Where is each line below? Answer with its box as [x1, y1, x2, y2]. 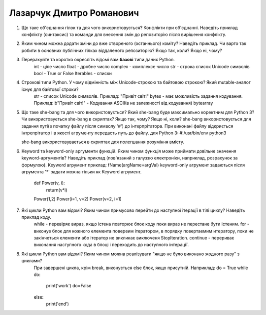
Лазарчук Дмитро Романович [9, 7, 139, 18]
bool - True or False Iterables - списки [33, 70, 112, 76]
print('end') [46, 301, 69, 307]
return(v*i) [46, 187, 67, 193]
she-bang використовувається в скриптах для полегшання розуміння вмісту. [21, 139, 185, 145]
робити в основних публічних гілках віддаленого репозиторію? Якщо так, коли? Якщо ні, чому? [21, 47, 223, 53]
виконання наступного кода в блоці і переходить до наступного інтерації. [33, 242, 189, 248]
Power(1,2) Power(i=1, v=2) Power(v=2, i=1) [33, 196, 122, 202]
